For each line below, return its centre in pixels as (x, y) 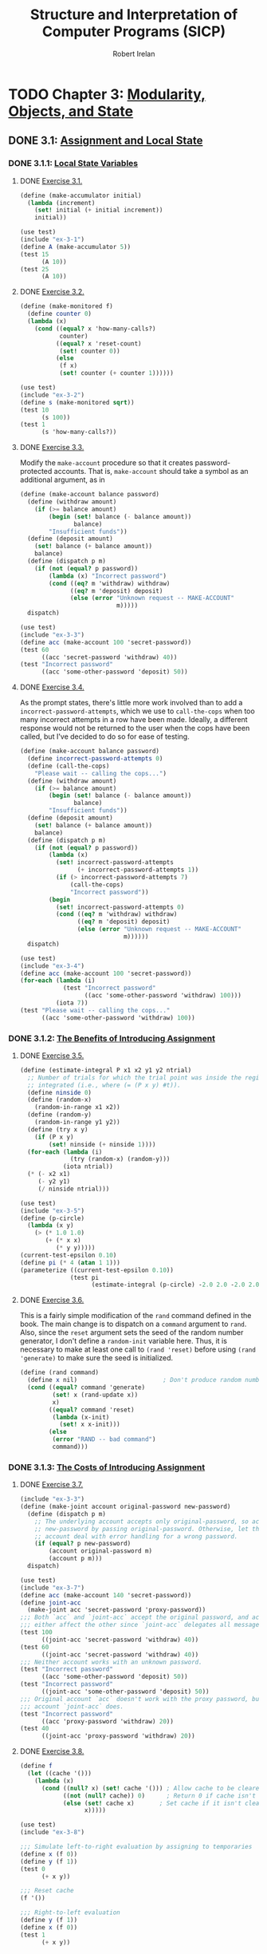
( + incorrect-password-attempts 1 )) (138, 870)
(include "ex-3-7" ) (52, 1588)
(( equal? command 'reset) (92, 1410)
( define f (36, 1766)
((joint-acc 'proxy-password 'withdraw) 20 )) (118, 1736)
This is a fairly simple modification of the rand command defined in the (135, 1316)
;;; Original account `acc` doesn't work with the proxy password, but (141, 1699)
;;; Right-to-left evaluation (70, 1913)
